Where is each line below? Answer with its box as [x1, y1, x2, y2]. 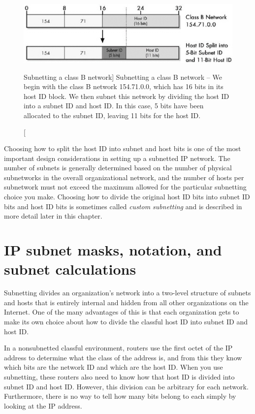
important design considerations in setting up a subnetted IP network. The [4, 153, 230, 163]
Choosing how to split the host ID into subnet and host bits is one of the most [4, 143, 241, 154]
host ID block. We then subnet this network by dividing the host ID [24, 91, 229, 101]
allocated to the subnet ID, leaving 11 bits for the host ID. [24, 110, 201, 120]
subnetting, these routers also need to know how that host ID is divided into [4, 371, 235, 382]
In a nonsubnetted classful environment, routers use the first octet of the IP [4, 343, 233, 353]
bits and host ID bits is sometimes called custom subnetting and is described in [4, 201, 242, 211]
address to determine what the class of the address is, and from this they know [4, 352, 242, 362]
